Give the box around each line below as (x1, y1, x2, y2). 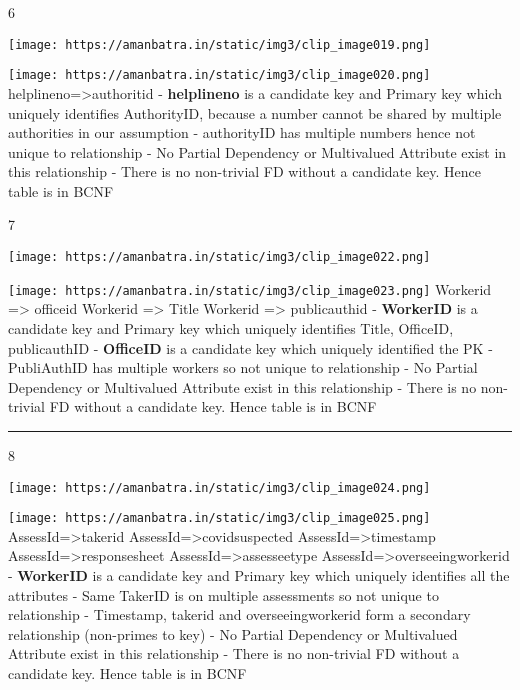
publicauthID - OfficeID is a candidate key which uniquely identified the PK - (8, 337, 493, 358)
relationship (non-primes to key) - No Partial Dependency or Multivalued (8, 623, 458, 644)
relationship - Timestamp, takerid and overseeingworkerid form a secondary (8, 604, 471, 625)
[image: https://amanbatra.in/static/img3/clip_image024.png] (8, 480, 431, 495)
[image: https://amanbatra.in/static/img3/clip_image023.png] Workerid (8, 278, 492, 299)
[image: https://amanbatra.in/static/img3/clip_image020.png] (8, 68, 431, 83)
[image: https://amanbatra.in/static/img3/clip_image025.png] (8, 511, 431, 526)
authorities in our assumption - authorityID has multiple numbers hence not (8, 122, 476, 143)
